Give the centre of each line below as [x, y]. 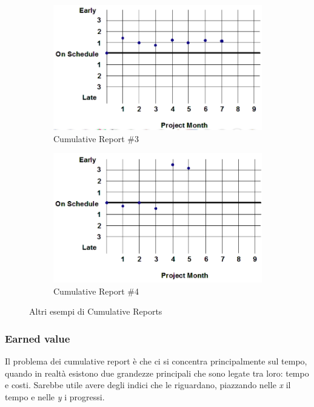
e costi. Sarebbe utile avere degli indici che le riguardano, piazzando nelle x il [148, 385]
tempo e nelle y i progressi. [55, 396]
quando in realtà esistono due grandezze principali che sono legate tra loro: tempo [157, 373]
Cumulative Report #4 [96, 291]
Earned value [38, 338]
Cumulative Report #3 [96, 138]
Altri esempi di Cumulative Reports [96, 311]
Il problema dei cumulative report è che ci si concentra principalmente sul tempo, [156, 361]
